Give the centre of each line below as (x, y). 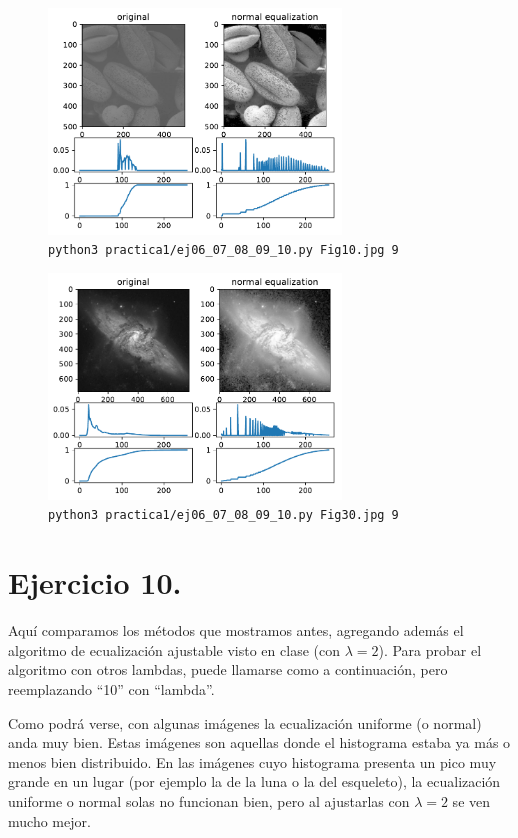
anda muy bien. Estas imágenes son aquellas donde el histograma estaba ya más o (259, 742)
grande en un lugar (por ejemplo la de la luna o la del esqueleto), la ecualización (254, 781)
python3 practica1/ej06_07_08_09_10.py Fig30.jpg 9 (223, 515)
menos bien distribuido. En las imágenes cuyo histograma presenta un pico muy (252, 761)
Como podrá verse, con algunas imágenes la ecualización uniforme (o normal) (245, 722)
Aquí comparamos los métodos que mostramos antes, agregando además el (236, 630)
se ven (471, 800)
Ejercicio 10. (95, 582)
